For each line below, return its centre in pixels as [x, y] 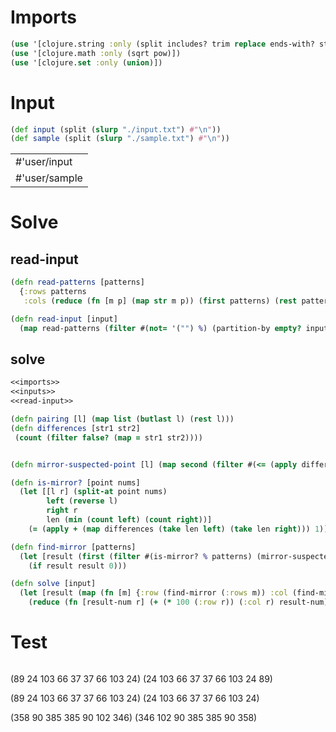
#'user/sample [49, 178]
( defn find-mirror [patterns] [73, 547]
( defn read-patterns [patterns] [77, 282]
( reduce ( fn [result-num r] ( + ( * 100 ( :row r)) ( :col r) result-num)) [180, 602]
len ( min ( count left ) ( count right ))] [129, 520]
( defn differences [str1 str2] [75, 428]
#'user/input [44, 162]
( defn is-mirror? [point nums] [75, 482]
